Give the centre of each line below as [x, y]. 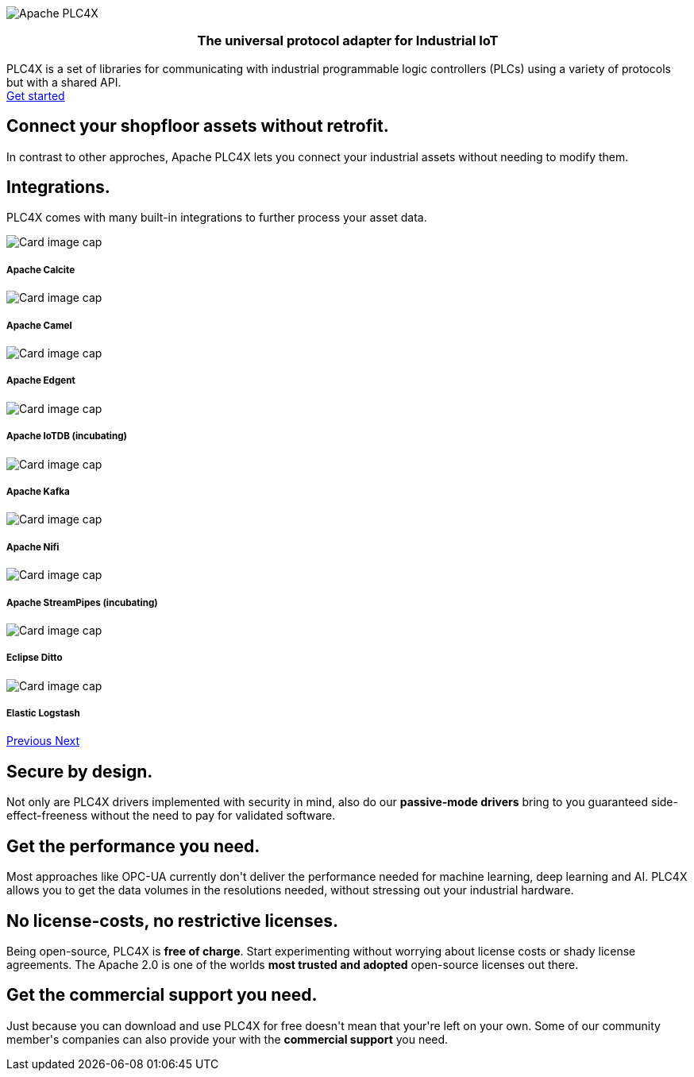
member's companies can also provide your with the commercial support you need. [227, 1039]
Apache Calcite [41, 270]
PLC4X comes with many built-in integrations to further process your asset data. [217, 218]
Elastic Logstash [43, 714]
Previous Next [43, 741]
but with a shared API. [64, 82]
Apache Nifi [33, 547]
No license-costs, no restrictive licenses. [172, 921]
